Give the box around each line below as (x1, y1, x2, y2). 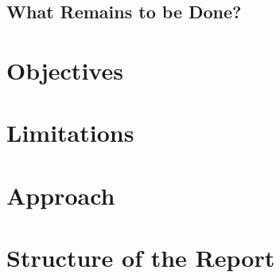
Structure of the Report (6, 241, 275, 274)
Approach (6, 178, 115, 211)
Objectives (6, 53, 123, 86)
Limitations (6, 116, 134, 149)
